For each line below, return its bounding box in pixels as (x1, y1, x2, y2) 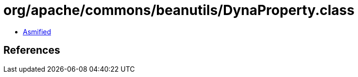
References (3, 44, 60, 57)
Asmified (23, 27, 51, 36)
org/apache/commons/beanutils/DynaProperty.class (3, 2, 355, 18)
